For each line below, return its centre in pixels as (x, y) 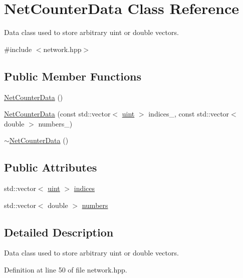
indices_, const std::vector (189, 114)
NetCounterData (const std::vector (57, 114)
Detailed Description (59, 232)
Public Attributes (51, 167)
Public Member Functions (73, 76)
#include (18, 49)
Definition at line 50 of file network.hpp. (66, 270)
